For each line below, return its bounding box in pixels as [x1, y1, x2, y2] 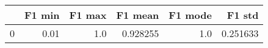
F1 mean [116, 8, 159, 22]
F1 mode [168, 8, 212, 22]
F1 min [24, 8, 60, 22]
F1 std [226, 8, 259, 22]
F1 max [69, 8, 107, 22]
